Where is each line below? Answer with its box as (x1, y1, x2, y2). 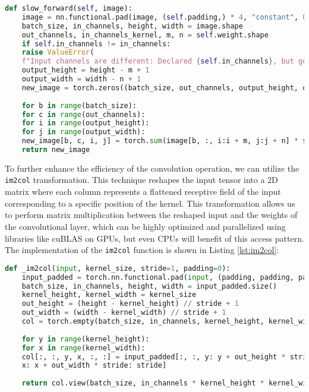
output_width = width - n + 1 (21, 75, 141, 83)
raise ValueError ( (21, 48, 94, 57)
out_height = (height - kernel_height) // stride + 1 (21, 299, 239, 308)
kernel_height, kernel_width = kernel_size (21, 290, 197, 299)
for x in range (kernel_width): (21, 343, 146, 352)
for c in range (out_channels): (21, 110, 146, 119)
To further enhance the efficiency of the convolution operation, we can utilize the (5, 162, 299, 174)
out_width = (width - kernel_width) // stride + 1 (21, 308, 226, 317)
